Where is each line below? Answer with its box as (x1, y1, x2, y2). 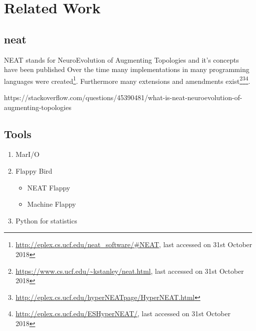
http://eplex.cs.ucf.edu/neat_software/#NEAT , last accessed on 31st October (15, 239, 253, 250)
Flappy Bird (15, 166, 53, 176)
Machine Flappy (27, 199, 76, 209)
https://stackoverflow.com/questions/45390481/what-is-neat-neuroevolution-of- (4, 92, 242, 103)
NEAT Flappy (27, 182, 70, 192)
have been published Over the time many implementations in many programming (4, 64, 250, 74)
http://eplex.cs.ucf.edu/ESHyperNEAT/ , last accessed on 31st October (15, 308, 231, 319)
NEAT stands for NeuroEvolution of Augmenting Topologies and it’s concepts (4, 54, 239, 65)
